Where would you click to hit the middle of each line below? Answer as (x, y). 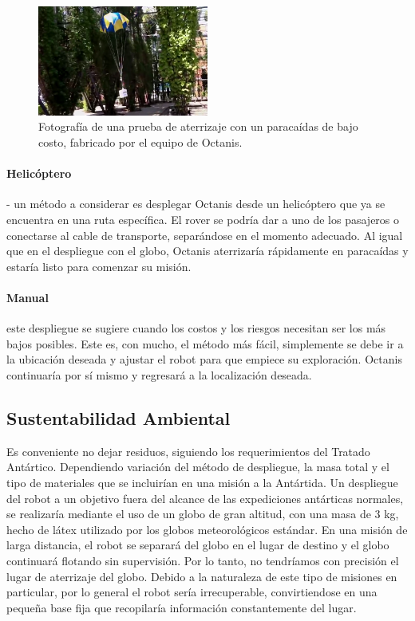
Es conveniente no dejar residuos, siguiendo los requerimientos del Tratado (188, 451)
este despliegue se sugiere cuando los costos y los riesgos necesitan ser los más (196, 328)
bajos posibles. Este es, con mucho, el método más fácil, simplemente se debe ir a (205, 343)
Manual (28, 298)
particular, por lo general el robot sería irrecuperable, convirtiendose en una (192, 592)
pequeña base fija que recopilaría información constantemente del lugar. (182, 607)
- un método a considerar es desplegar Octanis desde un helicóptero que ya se (196, 204)
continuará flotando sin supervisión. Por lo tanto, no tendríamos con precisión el (203, 560)
